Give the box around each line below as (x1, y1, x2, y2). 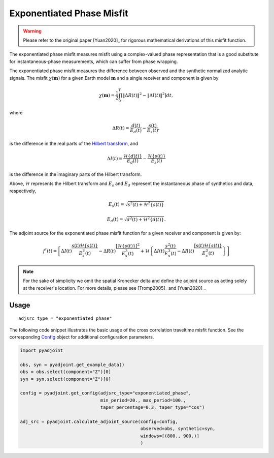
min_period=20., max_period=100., (100, 397, 186, 403)
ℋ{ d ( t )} (123, 153, 142, 159)
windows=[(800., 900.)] (140, 433, 200, 439)
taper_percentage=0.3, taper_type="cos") (100, 405, 205, 410)
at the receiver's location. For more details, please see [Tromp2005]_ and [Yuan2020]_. (23, 285, 206, 291)
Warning (23, 28, 42, 34)
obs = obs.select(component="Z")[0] (20, 369, 112, 375)
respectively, (9, 188, 37, 194)
